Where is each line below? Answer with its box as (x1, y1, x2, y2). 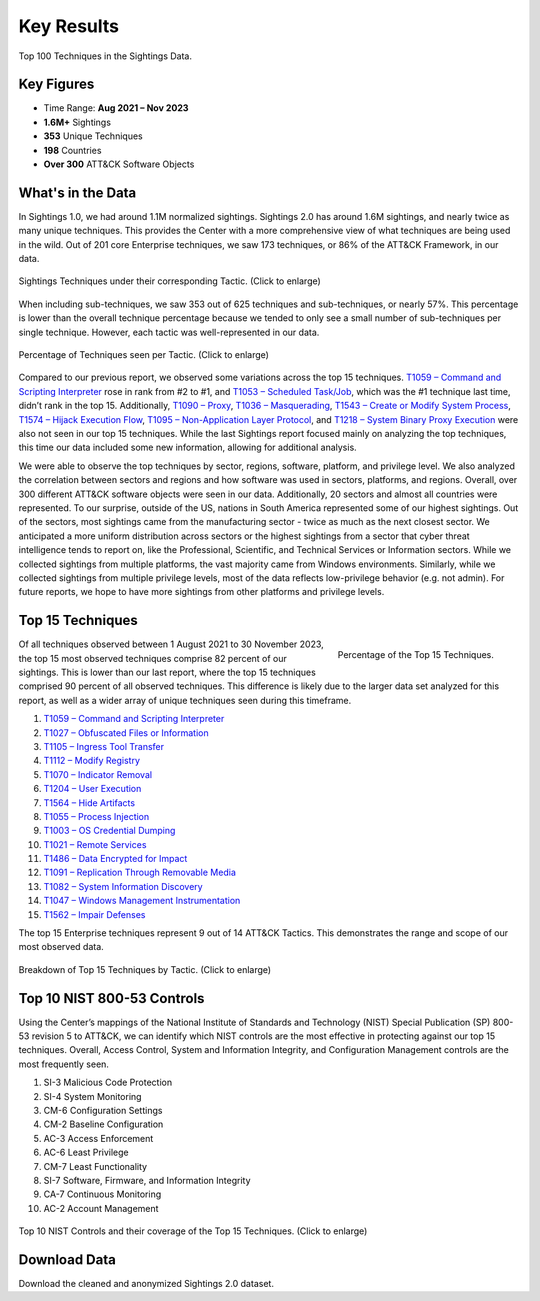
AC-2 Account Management (43, 1202, 159, 1214)
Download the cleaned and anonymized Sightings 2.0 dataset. (18, 1278, 275, 1290)
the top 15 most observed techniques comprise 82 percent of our (18, 652, 287, 664)
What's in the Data (18, 184, 137, 201)
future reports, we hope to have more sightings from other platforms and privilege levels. (18, 586, 385, 598)
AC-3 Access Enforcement (43, 1132, 154, 1144)
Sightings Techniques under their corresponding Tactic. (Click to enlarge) (18, 275, 322, 287)
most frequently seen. (18, 1058, 110, 1070)
